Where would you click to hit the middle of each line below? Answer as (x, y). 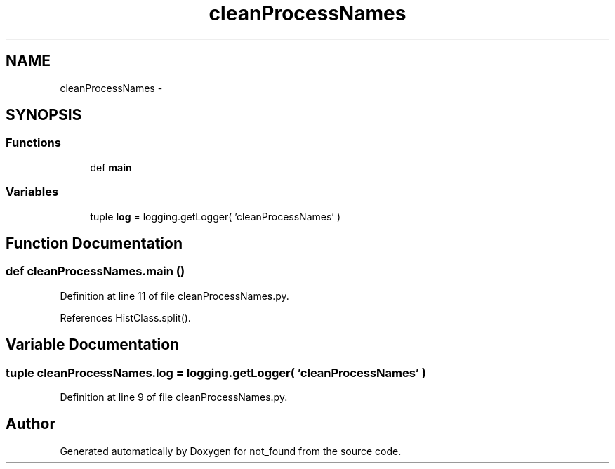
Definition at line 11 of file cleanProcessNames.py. (174, 296)
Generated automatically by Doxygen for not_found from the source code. (231, 451)
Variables (32, 192)
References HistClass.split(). (125, 317)
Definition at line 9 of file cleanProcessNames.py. (174, 397)
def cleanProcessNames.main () (95, 271)
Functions (33, 143)
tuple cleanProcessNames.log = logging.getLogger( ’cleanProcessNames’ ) (216, 372)
